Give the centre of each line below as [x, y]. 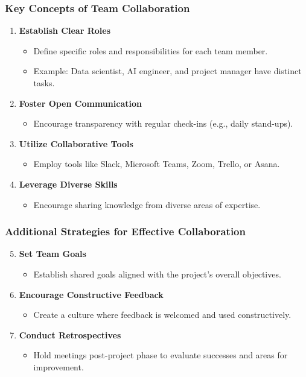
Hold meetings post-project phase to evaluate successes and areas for [161, 355]
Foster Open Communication [80, 103]
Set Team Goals [53, 254]
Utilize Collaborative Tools [76, 143]
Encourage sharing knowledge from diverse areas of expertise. [147, 204]
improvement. [59, 366]
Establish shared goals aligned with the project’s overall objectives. [157, 274]
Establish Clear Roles [65, 30]
